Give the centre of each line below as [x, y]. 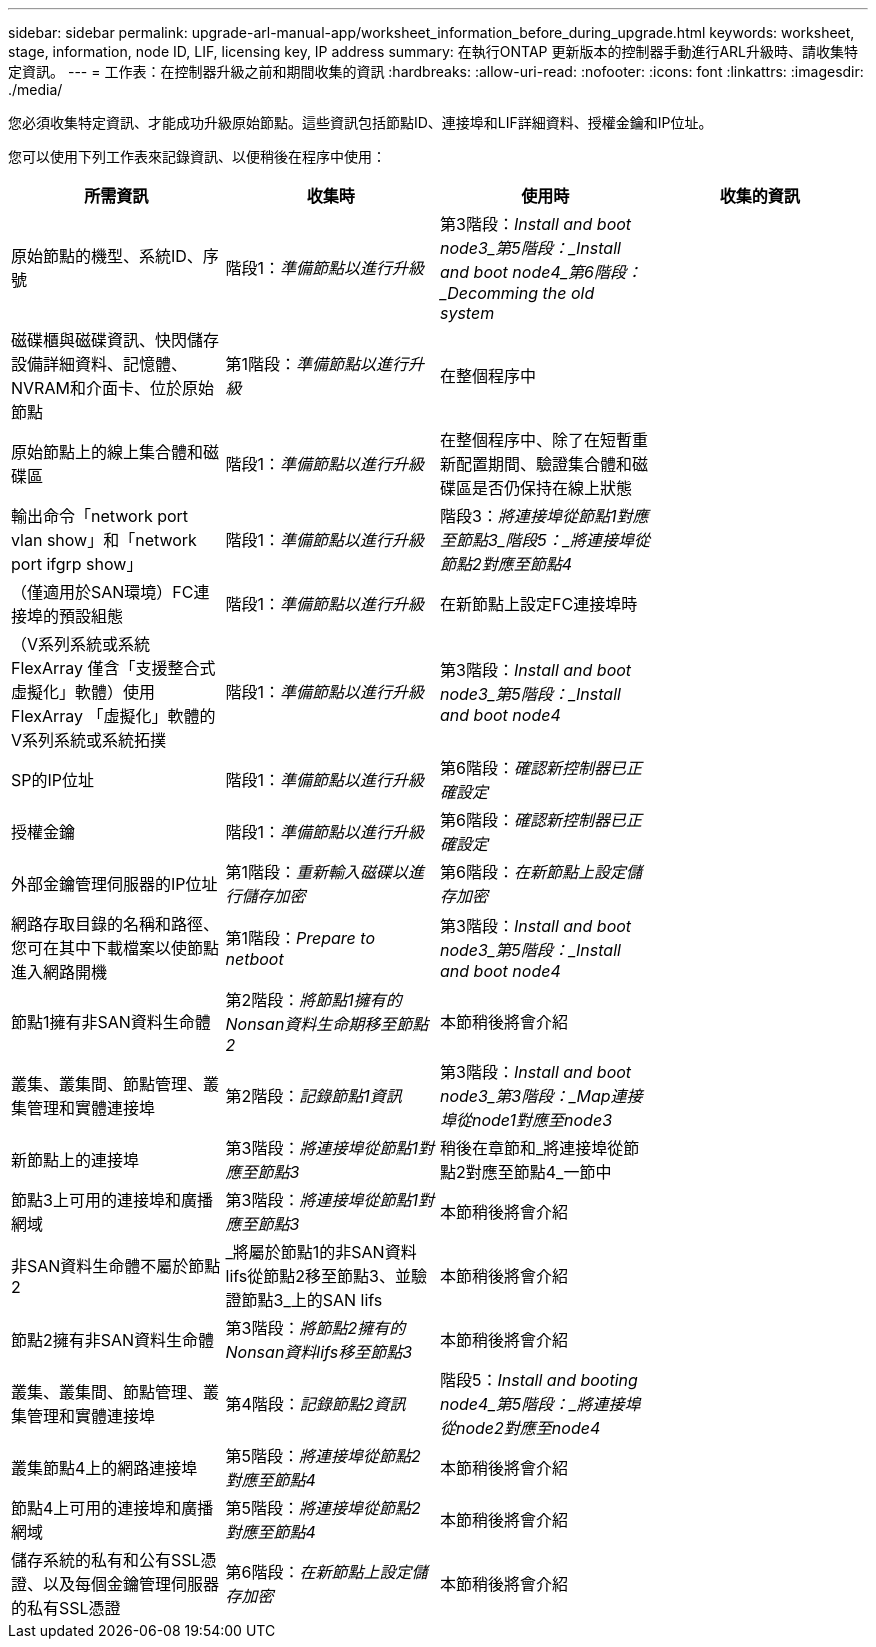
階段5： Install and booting [539, 1380]
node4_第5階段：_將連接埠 [540, 1404]
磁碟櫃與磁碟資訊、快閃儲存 [115, 340]
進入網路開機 [59, 972]
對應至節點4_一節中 [538, 1172]
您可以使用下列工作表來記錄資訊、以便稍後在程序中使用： [197, 156]
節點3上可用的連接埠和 [96, 1200]
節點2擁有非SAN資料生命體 [113, 1340]
